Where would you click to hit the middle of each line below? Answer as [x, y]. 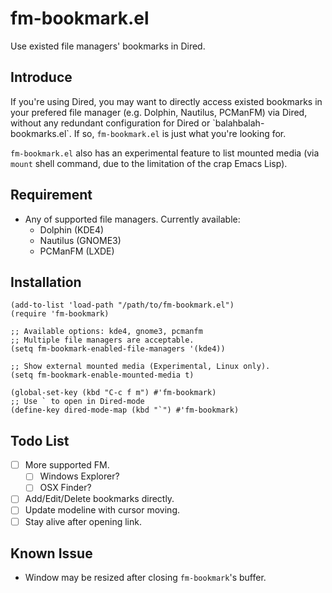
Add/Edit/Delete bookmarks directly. [99, 499]
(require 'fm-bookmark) [60, 314]
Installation [46, 282]
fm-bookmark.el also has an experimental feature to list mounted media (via [165, 153]
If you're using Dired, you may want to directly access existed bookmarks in [166, 101]
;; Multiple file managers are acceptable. [102, 340]
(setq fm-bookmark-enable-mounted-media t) [102, 375]
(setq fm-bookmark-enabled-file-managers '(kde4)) [118, 349]
